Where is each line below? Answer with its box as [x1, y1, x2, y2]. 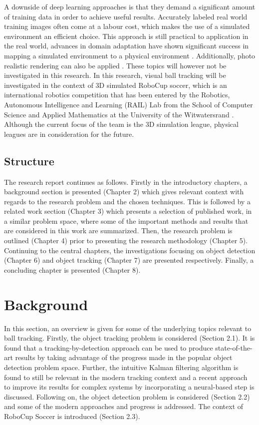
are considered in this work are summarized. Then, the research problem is [4, 225, 233, 236]
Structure [4, 153, 54, 168]
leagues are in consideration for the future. [4, 128, 134, 139]
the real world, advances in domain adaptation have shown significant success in [4, 40, 249, 51]
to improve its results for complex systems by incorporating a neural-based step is [4, 382, 255, 392]
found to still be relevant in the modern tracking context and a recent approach [4, 372, 248, 382]
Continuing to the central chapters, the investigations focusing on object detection [4, 245, 256, 255]
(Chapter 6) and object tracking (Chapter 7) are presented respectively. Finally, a [4, 255, 254, 265]
